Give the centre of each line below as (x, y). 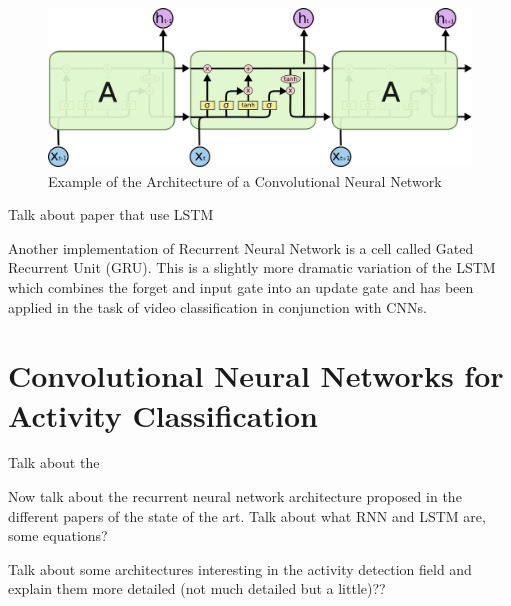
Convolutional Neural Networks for (256, 375)
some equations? (58, 535)
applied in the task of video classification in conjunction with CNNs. (217, 306)
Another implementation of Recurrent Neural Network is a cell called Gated (241, 247)
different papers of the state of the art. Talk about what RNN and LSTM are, (247, 515)
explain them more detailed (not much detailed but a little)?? (197, 588)
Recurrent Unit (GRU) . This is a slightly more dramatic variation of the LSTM (252, 267)
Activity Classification (163, 414)
